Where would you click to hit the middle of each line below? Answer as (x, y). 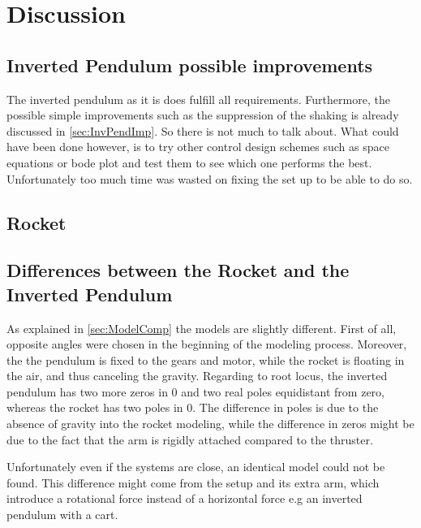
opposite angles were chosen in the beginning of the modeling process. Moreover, (207, 344)
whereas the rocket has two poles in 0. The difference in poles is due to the (193, 407)
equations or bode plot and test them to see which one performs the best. (189, 162)
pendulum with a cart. (62, 515)
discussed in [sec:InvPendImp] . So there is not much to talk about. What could (203, 130)
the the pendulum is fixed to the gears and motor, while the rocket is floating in (206, 359)
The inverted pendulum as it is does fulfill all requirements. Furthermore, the (198, 99)
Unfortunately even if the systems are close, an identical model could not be (196, 467)
